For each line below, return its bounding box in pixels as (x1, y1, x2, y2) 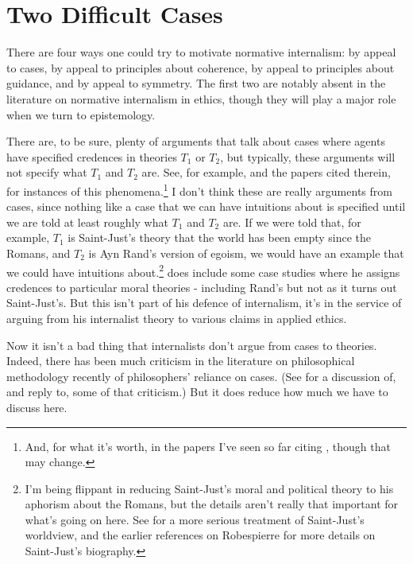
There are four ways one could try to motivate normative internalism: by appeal (6, 44, 396, 60)
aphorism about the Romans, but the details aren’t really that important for (25, 496, 399, 512)
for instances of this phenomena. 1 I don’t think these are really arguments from (6, 180, 392, 199)
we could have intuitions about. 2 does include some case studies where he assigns (6, 261, 400, 280)
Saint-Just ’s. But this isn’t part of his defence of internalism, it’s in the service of (6, 294, 402, 311)
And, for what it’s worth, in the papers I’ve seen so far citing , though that (25, 438, 391, 454)
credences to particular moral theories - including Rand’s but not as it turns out (6, 278, 397, 295)
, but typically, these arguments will (220, 148, 396, 165)
